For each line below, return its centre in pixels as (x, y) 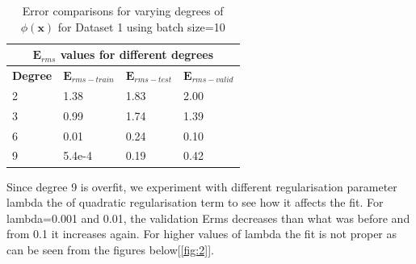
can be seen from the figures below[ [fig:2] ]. (110, 249)
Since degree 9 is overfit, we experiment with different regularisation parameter (202, 186)
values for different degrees (137, 54)
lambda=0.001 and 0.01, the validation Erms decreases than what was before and (208, 218)
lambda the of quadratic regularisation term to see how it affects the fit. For (195, 202)
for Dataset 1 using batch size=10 (141, 26)
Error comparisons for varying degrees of (123, 10)
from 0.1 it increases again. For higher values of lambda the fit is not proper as (202, 234)
